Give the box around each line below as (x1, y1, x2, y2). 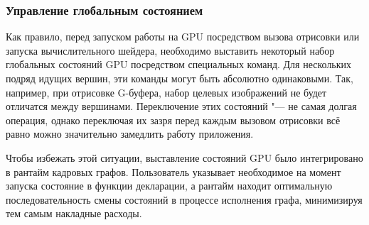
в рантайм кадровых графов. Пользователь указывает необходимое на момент (6, 164, 341, 179)
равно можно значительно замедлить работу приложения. (6, 126, 254, 141)
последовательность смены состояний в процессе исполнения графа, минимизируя (6, 192, 363, 207)
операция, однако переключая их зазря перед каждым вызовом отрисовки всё (6, 112, 341, 127)
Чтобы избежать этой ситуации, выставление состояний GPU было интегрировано (6, 150, 363, 165)
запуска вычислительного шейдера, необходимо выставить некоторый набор (6, 43, 335, 57)
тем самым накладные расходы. (6, 206, 142, 221)
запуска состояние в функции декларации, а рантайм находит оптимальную (6, 178, 333, 193)
